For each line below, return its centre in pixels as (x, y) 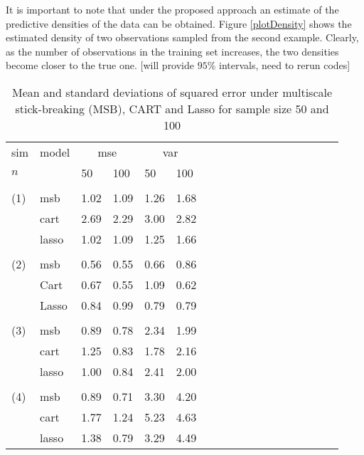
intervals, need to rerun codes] (285, 65)
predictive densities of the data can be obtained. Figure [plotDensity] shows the (179, 23)
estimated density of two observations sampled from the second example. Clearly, (182, 37)
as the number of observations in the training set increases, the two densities (172, 51)
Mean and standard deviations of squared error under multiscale (172, 92)
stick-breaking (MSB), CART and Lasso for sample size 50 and (172, 108)
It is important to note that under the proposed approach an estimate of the (172, 9)
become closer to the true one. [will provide (100, 65)
